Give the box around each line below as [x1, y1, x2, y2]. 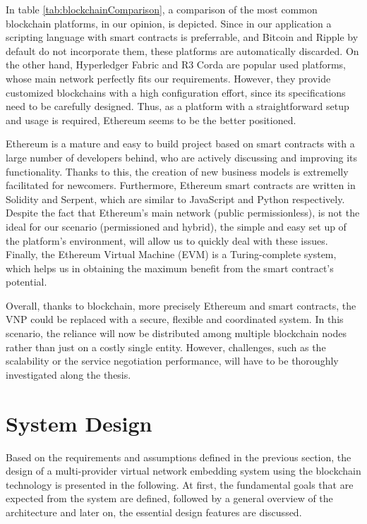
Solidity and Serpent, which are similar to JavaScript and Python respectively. [6, 191, 345, 206]
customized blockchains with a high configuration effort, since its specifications [6, 85, 346, 99]
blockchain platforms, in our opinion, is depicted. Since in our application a [6, 16, 332, 30]
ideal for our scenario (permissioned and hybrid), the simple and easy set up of [6, 219, 347, 233]
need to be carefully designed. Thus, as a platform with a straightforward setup [6, 99, 349, 114]
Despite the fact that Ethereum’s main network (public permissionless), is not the [6, 205, 360, 220]
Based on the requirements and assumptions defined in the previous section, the [6, 449, 351, 464]
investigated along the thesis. [6, 367, 131, 382]
